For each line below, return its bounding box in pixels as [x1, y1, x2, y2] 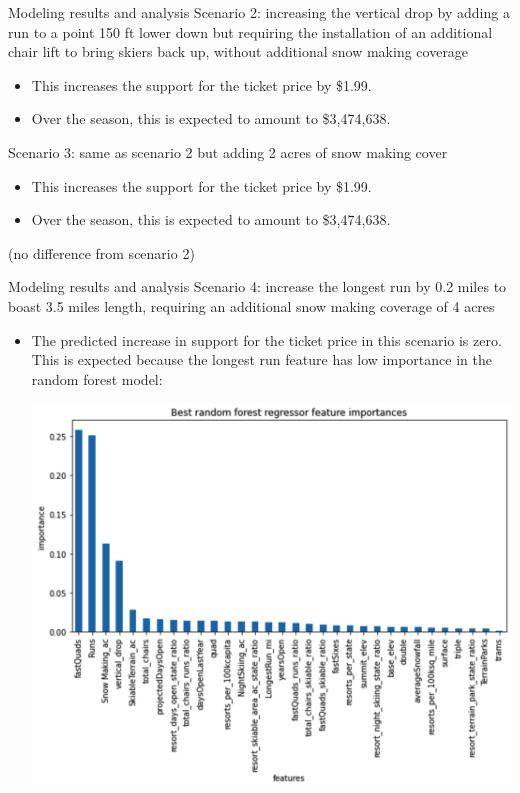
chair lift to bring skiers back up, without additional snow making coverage [8, 41, 469, 62]
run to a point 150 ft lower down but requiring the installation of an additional [8, 21, 493, 42]
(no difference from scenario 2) [8, 242, 195, 263]
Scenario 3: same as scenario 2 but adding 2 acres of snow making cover [8, 141, 448, 162]
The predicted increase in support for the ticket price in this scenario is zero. [31, 329, 502, 350]
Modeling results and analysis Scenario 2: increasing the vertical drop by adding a [8, 2, 510, 22]
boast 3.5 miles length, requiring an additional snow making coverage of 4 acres [8, 295, 495, 316]
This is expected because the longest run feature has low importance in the [31, 349, 492, 370]
